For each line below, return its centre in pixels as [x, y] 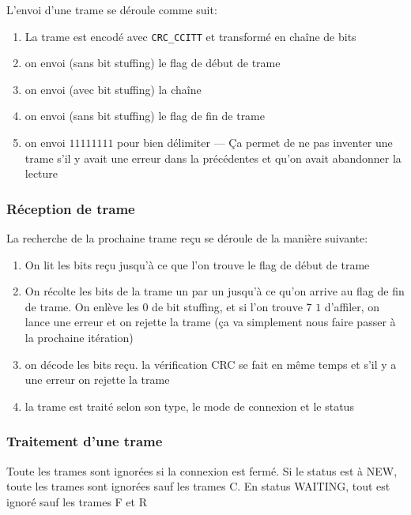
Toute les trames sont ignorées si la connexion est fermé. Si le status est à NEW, [202, 470]
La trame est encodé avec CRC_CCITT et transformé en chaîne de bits [190, 36]
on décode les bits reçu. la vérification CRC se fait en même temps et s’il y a [211, 364]
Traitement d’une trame [85, 441]
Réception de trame [71, 208]
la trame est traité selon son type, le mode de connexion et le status [189, 406]
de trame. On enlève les [82, 306]
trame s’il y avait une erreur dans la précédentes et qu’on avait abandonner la [213, 158]
